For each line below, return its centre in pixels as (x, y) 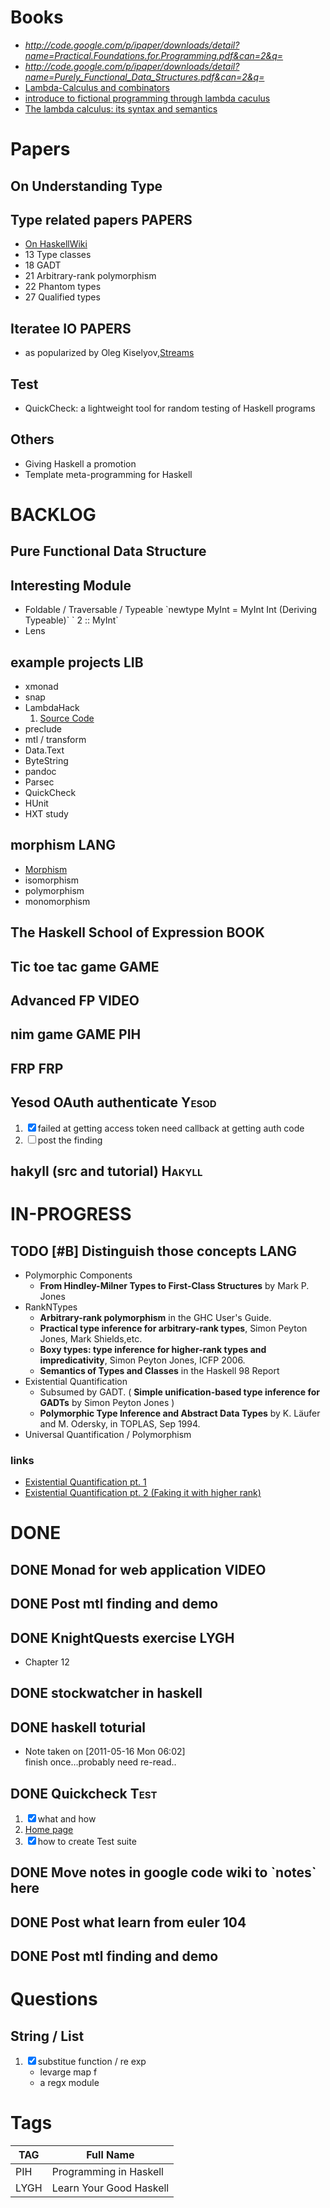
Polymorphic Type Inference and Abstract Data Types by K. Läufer (180, 1413)
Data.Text (44, 750)
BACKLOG (53, 514)
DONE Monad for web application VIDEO (138, 1569)
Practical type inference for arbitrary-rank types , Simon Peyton (173, 1328)
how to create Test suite (87, 1842)
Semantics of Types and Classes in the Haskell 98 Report (159, 1370)
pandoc (40, 771)
